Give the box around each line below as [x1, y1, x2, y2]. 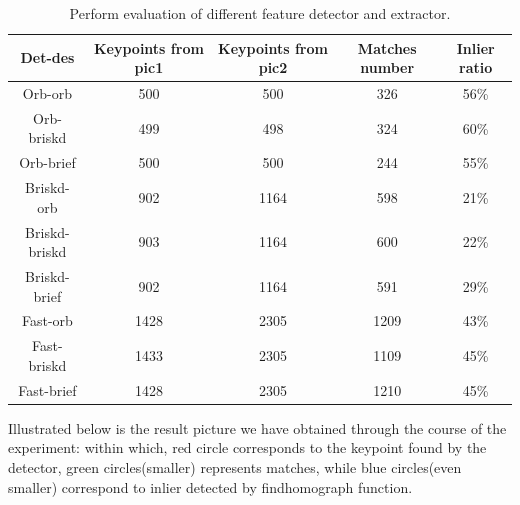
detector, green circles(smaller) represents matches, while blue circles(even [8, 457, 462, 478]
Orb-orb [22, 83, 72, 104]
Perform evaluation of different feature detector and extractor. [69, 3, 451, 23]
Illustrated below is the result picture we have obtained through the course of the [8, 417, 507, 438]
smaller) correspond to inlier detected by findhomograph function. [8, 476, 413, 497]
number [360, 57, 415, 78]
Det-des [20, 47, 75, 68]
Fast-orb [21, 310, 73, 331]
